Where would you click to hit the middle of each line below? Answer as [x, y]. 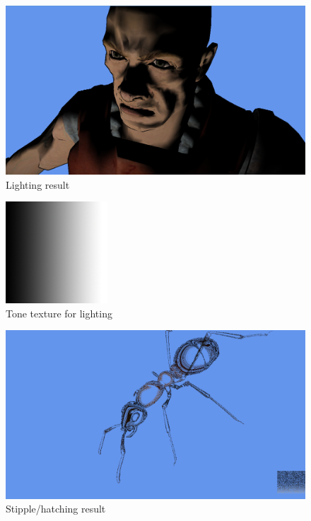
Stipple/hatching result [56, 509]
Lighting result [38, 184]
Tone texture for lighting [59, 313]
